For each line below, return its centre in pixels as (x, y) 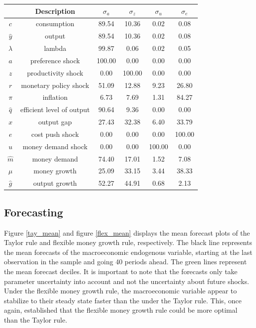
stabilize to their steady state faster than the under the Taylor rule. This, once (123, 300)
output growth (55, 183)
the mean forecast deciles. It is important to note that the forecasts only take (121, 271)
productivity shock (55, 72)
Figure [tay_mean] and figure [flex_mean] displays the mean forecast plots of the (127, 232)
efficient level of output (55, 109)
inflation (55, 97)
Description (55, 11)
